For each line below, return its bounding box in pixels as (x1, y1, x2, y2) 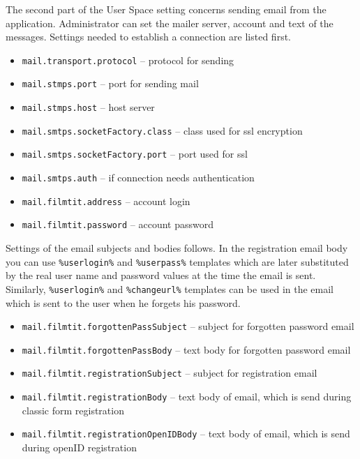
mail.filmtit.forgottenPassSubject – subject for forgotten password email (22, 319, 354, 333)
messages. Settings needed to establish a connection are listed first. (6, 29, 291, 44)
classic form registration (22, 402, 124, 417)
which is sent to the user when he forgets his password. (6, 295, 241, 310)
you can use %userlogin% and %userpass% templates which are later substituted (6, 254, 349, 269)
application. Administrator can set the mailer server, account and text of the (6, 15, 333, 30)
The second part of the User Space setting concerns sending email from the (6, 2, 327, 16)
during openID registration (22, 440, 137, 454)
